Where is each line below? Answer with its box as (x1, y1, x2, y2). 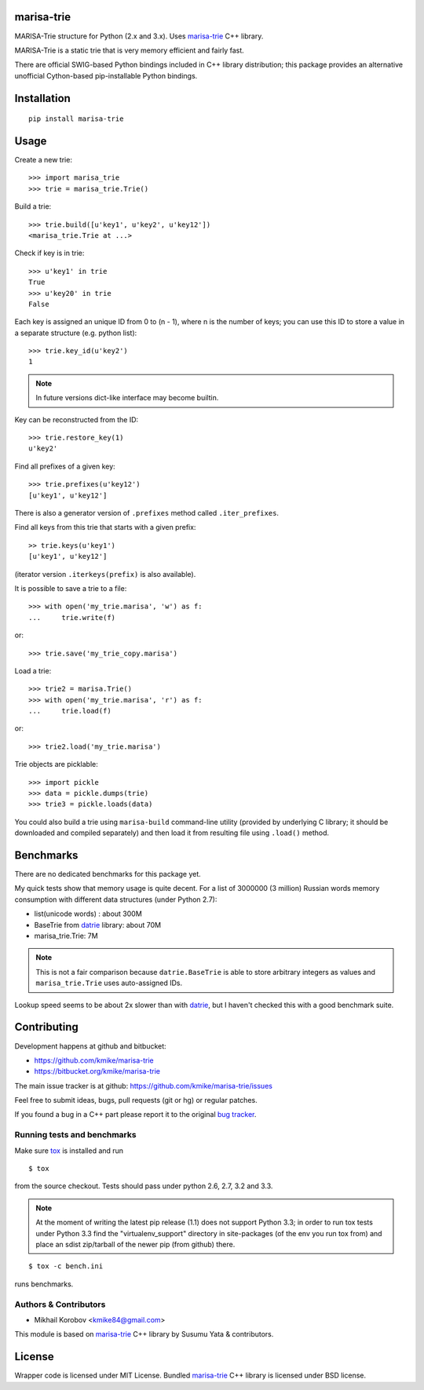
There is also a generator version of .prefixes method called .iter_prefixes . (14, 508, 279, 517)
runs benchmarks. (14, 1279, 74, 1289)
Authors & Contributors (14, 1299, 106, 1310)
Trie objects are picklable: (14, 760, 98, 769)
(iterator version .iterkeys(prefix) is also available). (14, 569, 196, 578)
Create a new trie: (14, 155, 72, 164)
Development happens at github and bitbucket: (14, 1041, 166, 1051)
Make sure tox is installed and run (14, 1146, 124, 1155)
